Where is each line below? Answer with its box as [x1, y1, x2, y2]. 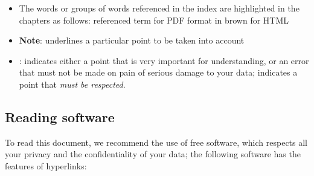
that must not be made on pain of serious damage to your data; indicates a [19, 66, 298, 79]
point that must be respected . [19, 77, 126, 90]
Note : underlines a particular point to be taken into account [19, 34, 245, 47]
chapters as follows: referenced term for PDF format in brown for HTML [19, 13, 289, 26]
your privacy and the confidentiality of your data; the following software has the [5, 148, 301, 160]
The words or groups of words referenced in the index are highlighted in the [19, 2, 300, 14]
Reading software [5, 107, 115, 126]
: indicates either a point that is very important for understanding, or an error [19, 54, 309, 67]
